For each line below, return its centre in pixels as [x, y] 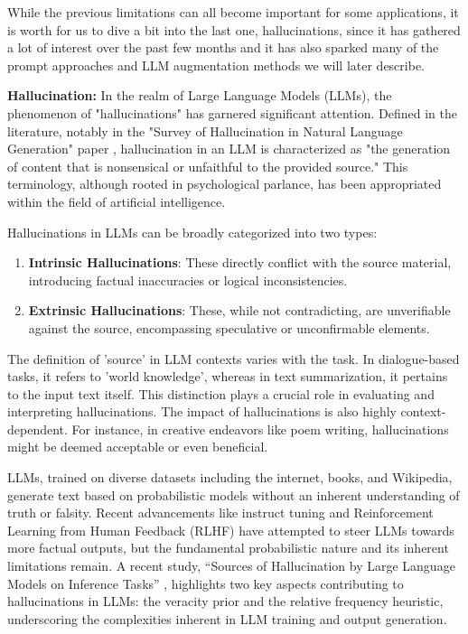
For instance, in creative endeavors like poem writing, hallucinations [260, 429]
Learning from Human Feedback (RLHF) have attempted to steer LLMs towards [231, 530]
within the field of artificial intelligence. [117, 201]
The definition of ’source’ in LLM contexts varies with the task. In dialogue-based [234, 358]
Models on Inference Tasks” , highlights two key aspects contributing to [206, 583]
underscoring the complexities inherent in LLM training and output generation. [227, 618]
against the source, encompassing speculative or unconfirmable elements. [229, 327]
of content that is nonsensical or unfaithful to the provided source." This [208, 166]
